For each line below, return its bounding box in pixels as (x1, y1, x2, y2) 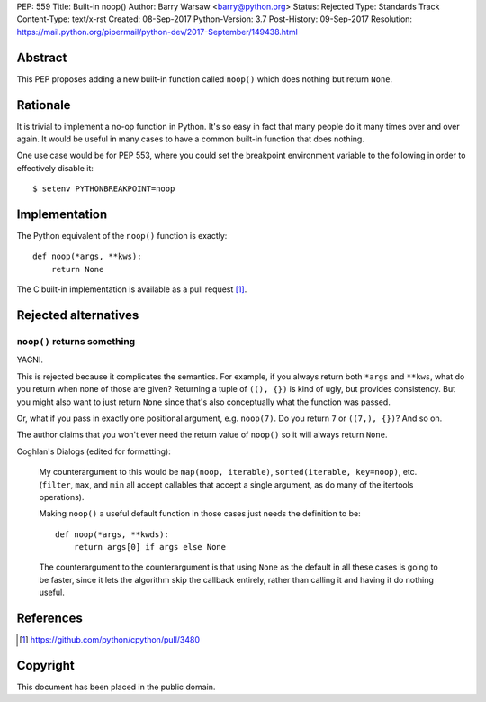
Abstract (16, 50, 67, 65)
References (16, 611, 83, 626)
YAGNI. (16, 354, 44, 365)
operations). (39, 491, 85, 502)
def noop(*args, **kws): (32, 251, 142, 261)
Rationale (16, 97, 71, 113)
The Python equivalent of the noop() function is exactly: (16, 231, 228, 242)
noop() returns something (16, 335, 136, 348)
